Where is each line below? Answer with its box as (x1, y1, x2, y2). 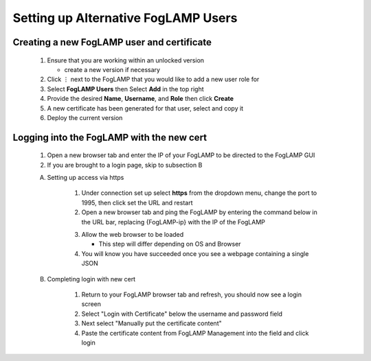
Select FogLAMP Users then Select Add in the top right (47, 84, 204, 93)
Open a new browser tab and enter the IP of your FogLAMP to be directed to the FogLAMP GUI (47, 151, 315, 159)
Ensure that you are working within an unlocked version (47, 56, 205, 65)
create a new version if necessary (64, 65, 161, 73)
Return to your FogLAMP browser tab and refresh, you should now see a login (81, 290, 302, 299)
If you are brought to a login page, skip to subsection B (47, 161, 203, 169)
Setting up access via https (47, 174, 124, 182)
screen (81, 300, 102, 308)
